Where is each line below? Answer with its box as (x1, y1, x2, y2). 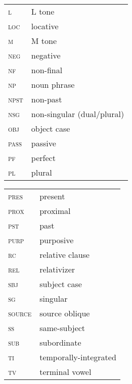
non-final (31, 64, 63, 76)
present (39, 190, 65, 202)
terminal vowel (39, 366, 92, 377)
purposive (39, 234, 74, 246)
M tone (31, 35, 57, 46)
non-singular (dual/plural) (31, 108, 124, 120)
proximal (39, 205, 71, 216)
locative (31, 20, 59, 32)
